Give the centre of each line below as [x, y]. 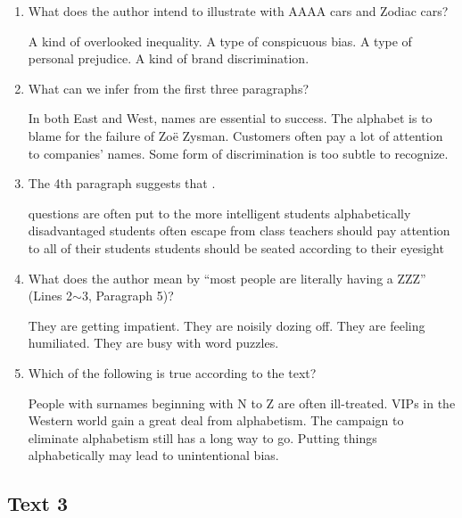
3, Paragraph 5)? [128, 296]
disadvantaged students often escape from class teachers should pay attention [239, 230]
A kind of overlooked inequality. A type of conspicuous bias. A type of [220, 41]
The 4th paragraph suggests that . [122, 183]
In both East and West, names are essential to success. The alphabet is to [230, 118]
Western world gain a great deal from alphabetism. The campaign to [216, 420]
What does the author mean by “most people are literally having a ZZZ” [227, 278]
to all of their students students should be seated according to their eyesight [236, 247]
